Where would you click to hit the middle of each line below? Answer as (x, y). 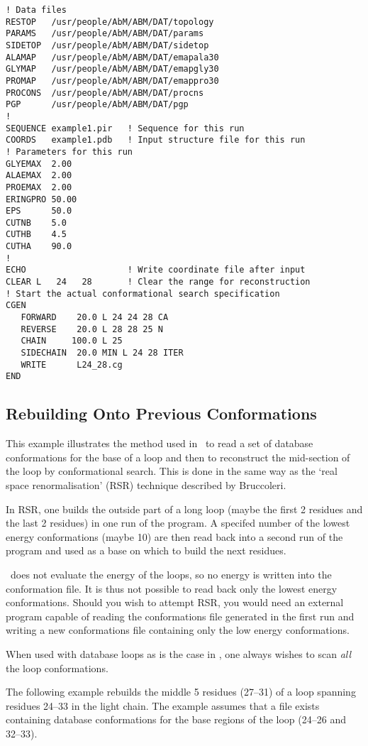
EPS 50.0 (39, 211)
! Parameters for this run (69, 152)
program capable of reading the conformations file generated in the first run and (180, 616)
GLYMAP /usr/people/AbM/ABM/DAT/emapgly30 (112, 69)
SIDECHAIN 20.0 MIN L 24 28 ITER (102, 353)
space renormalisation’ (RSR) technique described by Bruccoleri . (146, 484)
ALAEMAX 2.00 (39, 176)
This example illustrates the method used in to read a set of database (160, 443)
